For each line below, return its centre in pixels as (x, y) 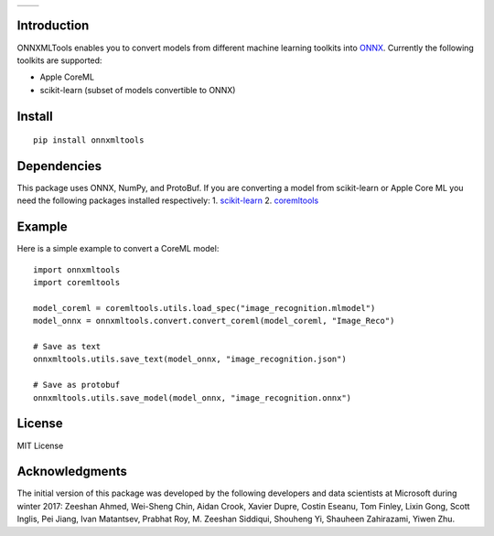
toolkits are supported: (59, 60)
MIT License (40, 445)
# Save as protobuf (77, 385)
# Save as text (67, 347)
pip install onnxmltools (89, 140)
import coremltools (77, 283)
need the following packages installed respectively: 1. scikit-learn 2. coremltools (168, 200)
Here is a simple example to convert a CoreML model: (118, 249)
